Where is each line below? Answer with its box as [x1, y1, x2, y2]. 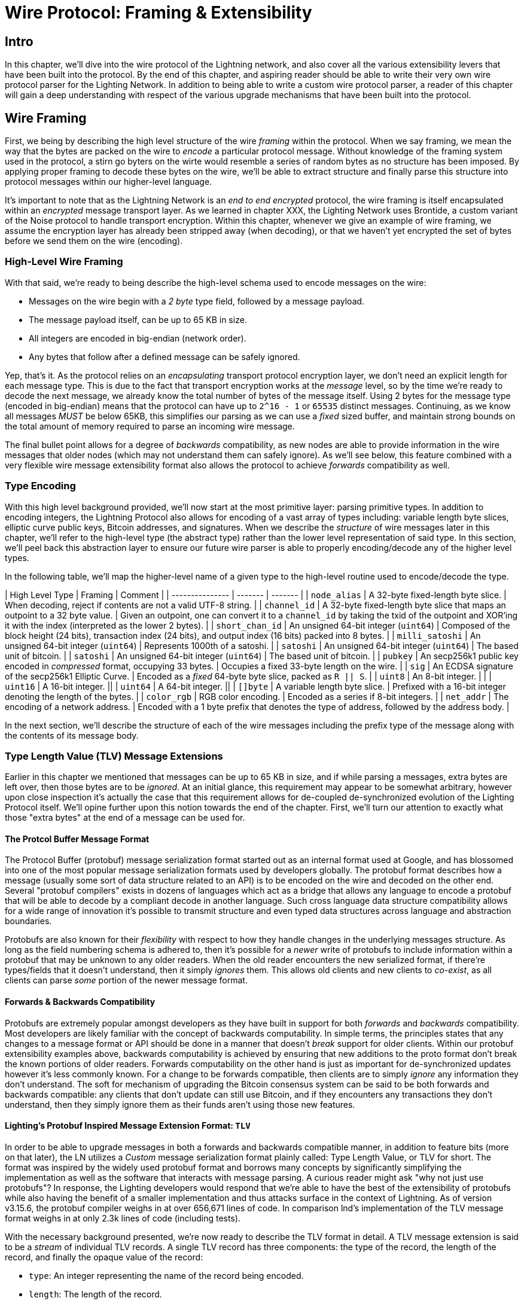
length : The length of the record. [29, 1288, 162, 1299]
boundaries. [5, 916, 52, 927]
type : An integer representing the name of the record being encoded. [29, 1270, 304, 1281]
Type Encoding [5, 480, 76, 492]
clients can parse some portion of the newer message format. [5, 975, 248, 986]
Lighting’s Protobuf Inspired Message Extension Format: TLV [5, 1120, 251, 1131]
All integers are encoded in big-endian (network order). [29, 333, 246, 343]
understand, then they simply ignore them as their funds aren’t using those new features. [5, 1099, 355, 1110]
